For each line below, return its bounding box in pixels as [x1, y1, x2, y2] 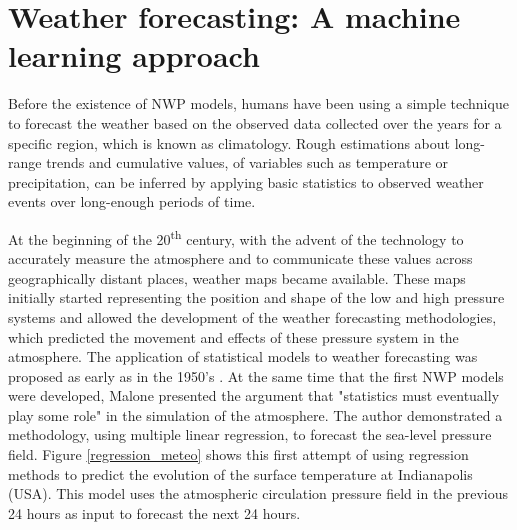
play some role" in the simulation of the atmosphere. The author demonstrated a [8, 404, 503, 425]
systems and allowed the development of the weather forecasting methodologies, [8, 306, 497, 327]
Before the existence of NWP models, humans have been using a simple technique [8, 93, 509, 114]
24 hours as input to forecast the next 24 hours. [8, 502, 301, 523]
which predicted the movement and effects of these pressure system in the [8, 326, 459, 347]
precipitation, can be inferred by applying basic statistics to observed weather [8, 171, 484, 192]
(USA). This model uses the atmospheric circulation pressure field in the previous [8, 483, 509, 504]
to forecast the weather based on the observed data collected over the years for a [8, 112, 502, 133]
